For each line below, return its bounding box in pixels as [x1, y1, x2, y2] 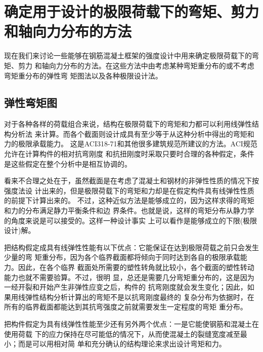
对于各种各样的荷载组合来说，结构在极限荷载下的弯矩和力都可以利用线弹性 [4, 119, 252, 129]
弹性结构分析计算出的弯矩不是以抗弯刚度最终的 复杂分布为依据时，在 [25, 291, 254, 302]
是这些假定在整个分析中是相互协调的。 [4, 158, 131, 169]
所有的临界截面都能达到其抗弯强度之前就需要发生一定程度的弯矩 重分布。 [4, 301, 247, 312]
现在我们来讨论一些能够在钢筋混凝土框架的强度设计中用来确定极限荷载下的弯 [4, 50, 259, 61]
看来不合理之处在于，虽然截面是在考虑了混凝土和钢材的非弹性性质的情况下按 [4, 175, 259, 186]
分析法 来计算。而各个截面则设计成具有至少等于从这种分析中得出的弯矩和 [11, 128, 254, 139]
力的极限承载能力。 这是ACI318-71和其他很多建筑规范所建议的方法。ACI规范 [4, 138, 257, 149]
